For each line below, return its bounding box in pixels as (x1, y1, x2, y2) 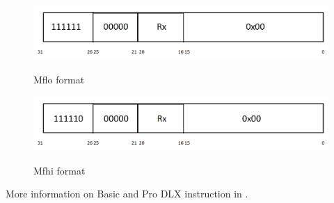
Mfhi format (33, 163, 86, 177)
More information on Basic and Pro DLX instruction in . (6, 186, 248, 201)
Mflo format (33, 72, 85, 87)
